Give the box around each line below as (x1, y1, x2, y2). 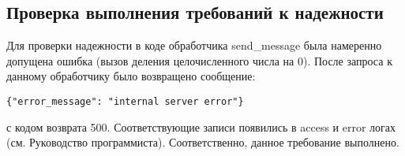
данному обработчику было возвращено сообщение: (6, 68, 256, 84)
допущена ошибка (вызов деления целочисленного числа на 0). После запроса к (6, 52, 392, 69)
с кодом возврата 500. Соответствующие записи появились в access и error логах (6, 118, 396, 135)
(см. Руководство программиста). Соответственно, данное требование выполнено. (6, 134, 399, 150)
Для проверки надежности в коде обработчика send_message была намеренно (6, 37, 382, 54)
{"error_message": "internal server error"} (6, 95, 244, 107)
